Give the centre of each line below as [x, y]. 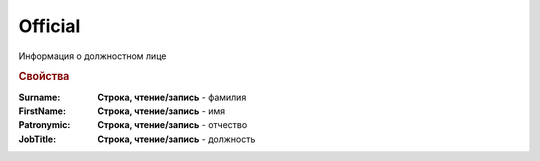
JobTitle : [37, 139]
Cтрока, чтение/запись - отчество [172, 125]
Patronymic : [44, 125]
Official [49, 26]
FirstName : [42, 111]
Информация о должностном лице [92, 56]
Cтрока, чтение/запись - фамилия [172, 97]
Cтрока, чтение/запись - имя [161, 111]
